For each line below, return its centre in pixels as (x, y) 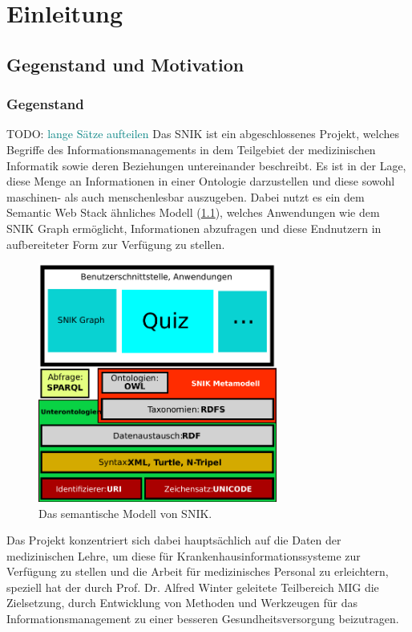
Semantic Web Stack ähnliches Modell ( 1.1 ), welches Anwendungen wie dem (193, 212)
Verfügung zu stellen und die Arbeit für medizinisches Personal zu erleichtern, (198, 571)
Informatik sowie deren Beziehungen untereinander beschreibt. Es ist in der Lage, (206, 165)
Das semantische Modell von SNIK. (125, 513)
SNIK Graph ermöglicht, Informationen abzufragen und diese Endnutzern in (194, 228)
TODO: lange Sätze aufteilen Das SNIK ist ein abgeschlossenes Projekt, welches (203, 134)
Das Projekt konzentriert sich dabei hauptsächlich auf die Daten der (174, 540)
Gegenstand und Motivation (125, 64)
